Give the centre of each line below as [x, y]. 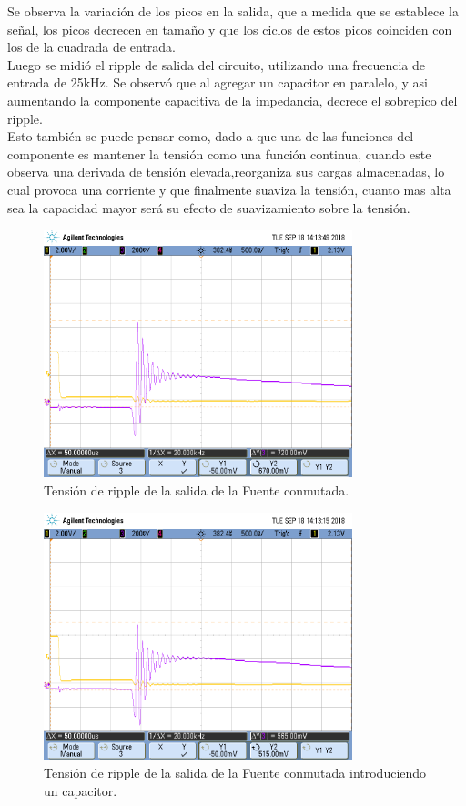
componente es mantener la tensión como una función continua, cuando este [219, 153]
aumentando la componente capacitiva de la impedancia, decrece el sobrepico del [233, 100]
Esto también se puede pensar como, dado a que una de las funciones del [211, 136]
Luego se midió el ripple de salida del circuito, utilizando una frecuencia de [216, 64]
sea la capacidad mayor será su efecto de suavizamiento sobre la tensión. [209, 207]
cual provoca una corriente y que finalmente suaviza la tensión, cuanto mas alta [229, 189]
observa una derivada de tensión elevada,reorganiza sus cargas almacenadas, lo [226, 172]
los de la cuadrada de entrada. [91, 47]
